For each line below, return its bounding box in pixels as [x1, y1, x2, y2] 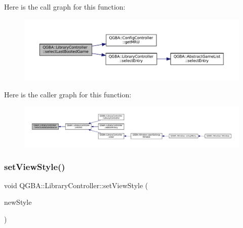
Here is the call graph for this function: [4, 2, 126, 12]
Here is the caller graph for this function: [4, 89, 132, 99]
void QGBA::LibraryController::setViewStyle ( [4, 180, 148, 190]
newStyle [4, 197, 32, 207]
